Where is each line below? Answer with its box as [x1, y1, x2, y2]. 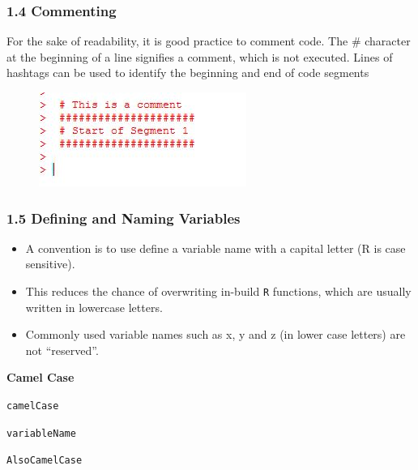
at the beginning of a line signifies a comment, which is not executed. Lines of [6, 48, 393, 65]
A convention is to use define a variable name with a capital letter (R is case [25, 239, 406, 256]
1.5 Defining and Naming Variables [6, 207, 241, 228]
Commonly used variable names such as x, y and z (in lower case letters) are [25, 326, 406, 343]
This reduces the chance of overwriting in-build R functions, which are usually [25, 283, 412, 299]
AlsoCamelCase [6, 455, 83, 467]
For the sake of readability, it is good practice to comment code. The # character [6, 32, 411, 49]
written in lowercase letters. [25, 298, 163, 315]
